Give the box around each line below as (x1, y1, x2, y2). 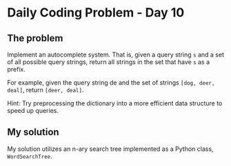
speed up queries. (7, 107, 59, 114)
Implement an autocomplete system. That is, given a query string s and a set (7, 50, 224, 59)
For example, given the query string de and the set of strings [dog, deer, (7, 79, 215, 87)
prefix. (7, 65, 26, 73)
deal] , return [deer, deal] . (7, 86, 84, 94)
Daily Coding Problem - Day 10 (7, 5, 185, 21)
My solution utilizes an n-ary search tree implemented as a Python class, (7, 145, 214, 153)
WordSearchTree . (7, 152, 53, 160)
